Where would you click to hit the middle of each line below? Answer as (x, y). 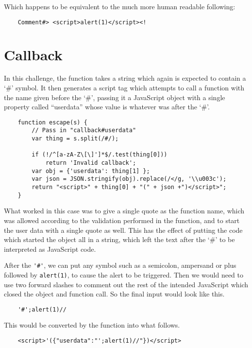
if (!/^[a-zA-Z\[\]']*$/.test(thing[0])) (100, 155)
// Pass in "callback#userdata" (84, 130)
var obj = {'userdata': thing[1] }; (91, 171)
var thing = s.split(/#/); (75, 139)
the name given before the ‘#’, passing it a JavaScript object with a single (115, 97)
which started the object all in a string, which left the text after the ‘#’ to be (119, 239)
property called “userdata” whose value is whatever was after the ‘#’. (107, 107)
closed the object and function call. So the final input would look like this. (114, 294)
